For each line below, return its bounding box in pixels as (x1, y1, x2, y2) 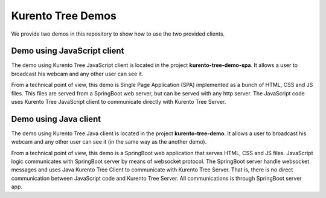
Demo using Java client (11, 113, 101, 124)
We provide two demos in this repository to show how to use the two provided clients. (11, 30, 225, 37)
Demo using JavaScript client (11, 46, 124, 56)
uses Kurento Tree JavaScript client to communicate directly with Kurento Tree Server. (11, 98, 226, 106)
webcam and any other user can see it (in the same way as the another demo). (11, 138, 207, 145)
